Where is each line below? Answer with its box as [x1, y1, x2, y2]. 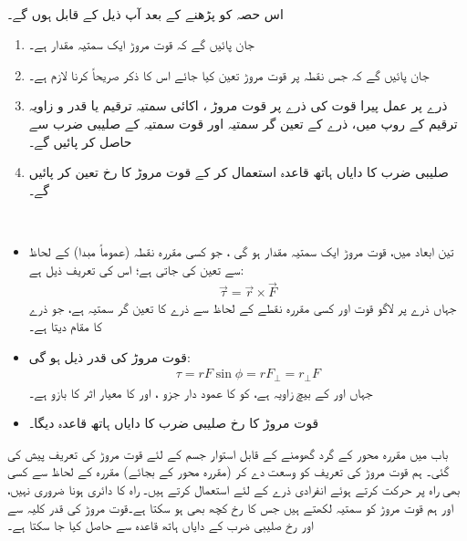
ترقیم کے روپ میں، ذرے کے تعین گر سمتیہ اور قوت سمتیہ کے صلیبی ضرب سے [28, 113, 458, 132]
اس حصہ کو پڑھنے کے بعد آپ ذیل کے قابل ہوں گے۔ [7, 4, 284, 23]
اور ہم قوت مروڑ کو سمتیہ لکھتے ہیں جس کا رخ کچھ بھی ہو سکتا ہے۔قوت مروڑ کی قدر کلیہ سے [7, 497, 454, 516]
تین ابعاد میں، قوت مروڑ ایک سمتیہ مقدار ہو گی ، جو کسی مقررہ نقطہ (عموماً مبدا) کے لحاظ [28, 241, 454, 260]
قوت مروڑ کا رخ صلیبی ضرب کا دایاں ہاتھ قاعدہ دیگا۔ [28, 413, 319, 432]
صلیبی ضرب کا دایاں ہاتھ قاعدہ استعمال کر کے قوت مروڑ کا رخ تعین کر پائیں [28, 162, 449, 182]
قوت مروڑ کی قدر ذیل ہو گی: [28, 347, 191, 366]
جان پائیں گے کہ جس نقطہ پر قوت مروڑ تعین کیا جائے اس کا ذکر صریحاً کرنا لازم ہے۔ [28, 65, 430, 84]
